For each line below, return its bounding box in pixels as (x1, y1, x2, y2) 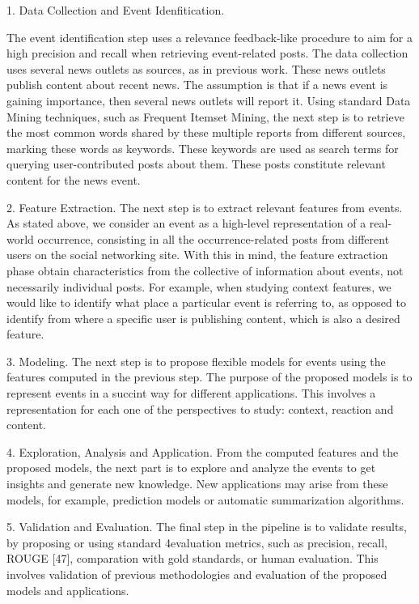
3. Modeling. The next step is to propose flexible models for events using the (6, 352, 386, 369)
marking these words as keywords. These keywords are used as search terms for (6, 139, 399, 156)
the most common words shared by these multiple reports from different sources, (6, 124, 406, 141)
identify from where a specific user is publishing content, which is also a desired (6, 309, 400, 326)
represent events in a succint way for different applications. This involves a (6, 385, 376, 402)
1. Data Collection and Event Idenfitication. (6, 2, 225, 18)
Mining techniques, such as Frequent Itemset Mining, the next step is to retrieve (6, 108, 404, 125)
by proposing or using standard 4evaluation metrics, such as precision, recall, (6, 534, 387, 551)
